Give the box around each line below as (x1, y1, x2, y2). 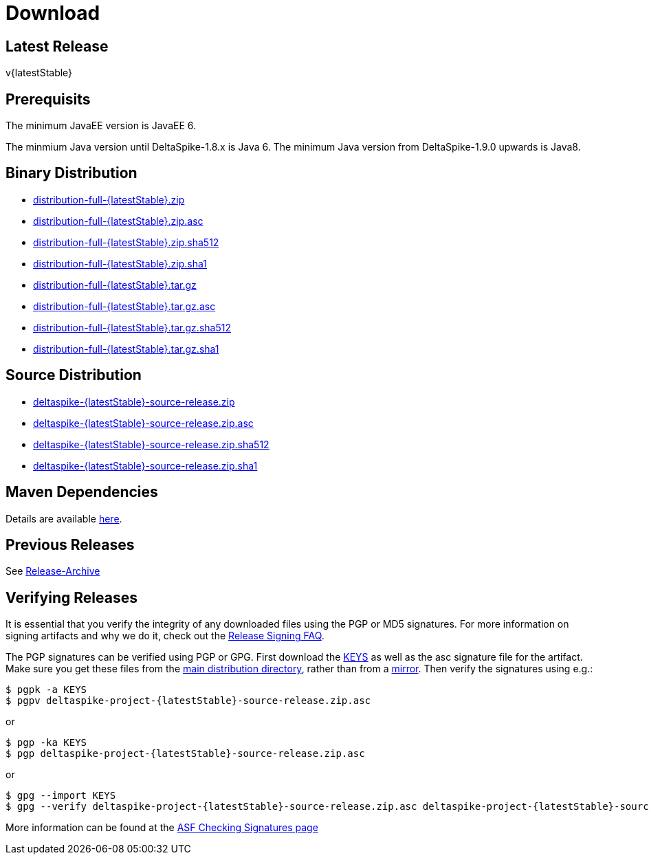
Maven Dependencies (5, 483, 158, 501)
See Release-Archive (5, 565, 100, 577)
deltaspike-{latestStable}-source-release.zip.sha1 (33, 459, 258, 472)
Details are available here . (5, 512, 122, 525)
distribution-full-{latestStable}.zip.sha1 (33, 257, 207, 269)
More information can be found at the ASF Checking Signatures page (5, 822, 318, 834)
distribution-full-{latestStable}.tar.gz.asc (33, 300, 216, 312)
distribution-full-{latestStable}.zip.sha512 (33, 236, 219, 248)
